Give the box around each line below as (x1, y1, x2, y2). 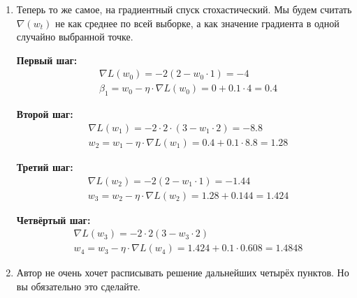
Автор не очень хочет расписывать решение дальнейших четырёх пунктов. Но (16, 265, 349, 280)
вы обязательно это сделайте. (16, 278, 141, 293)
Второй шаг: (16, 107, 73, 121)
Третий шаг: (16, 159, 73, 174)
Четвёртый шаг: (16, 212, 91, 227)
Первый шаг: (16, 52, 78, 67)
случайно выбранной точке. (16, 29, 133, 44)
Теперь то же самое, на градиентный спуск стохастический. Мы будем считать (16, 2, 352, 16)
